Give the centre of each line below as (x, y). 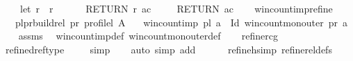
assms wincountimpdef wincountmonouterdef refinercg (148, 36)
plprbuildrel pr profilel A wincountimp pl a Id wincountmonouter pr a (181, 22)
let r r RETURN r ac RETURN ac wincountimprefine (176, 8)
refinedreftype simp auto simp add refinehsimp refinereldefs (169, 49)
